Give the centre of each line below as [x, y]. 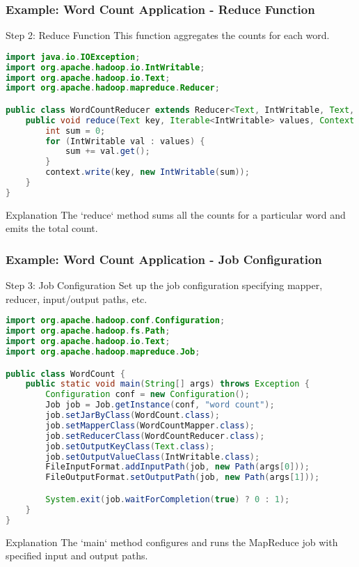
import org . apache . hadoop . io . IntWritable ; [105, 67]
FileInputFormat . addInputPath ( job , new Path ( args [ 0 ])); [177, 467]
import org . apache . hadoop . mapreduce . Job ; [103, 352]
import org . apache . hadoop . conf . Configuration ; [115, 321]
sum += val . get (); [107, 152]
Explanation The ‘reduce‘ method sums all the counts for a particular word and [176, 214]
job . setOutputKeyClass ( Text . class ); [130, 446]
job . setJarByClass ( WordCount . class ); [133, 415]
